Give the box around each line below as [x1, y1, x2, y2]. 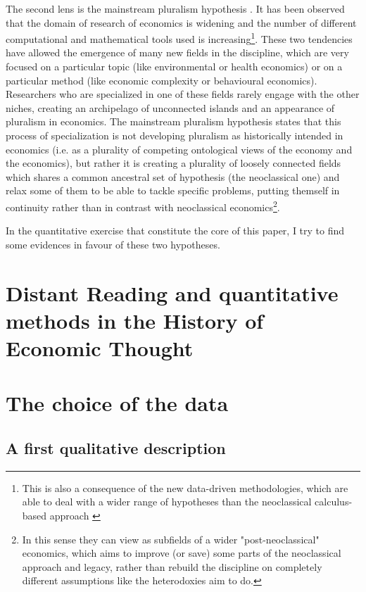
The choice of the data [6, 389, 229, 417]
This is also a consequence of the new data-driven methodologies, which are [22, 480, 348, 495]
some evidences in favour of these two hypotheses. [6, 237, 220, 251]
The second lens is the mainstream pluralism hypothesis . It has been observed [6, 1, 345, 15]
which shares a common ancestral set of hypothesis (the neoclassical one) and [6, 169, 340, 184]
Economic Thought [6, 333, 194, 362]
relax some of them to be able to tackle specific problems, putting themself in [6, 183, 340, 198]
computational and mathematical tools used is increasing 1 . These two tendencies [6, 30, 353, 46]
